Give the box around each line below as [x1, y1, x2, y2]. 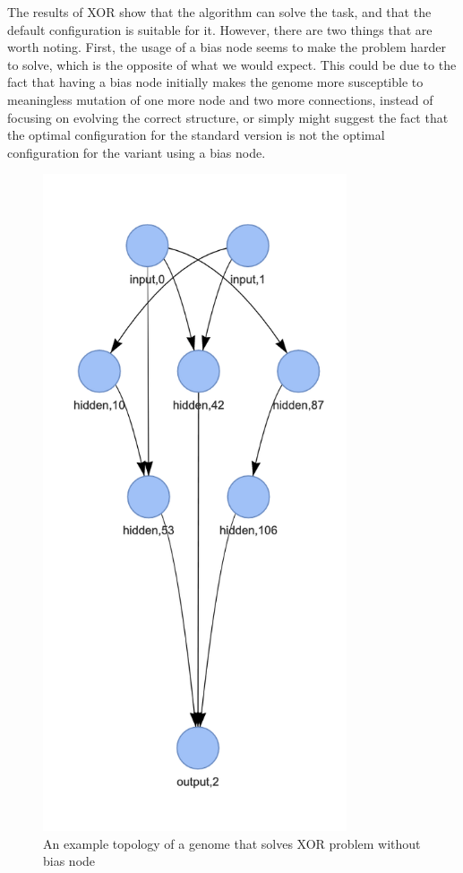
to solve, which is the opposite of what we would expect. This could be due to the [7, 55, 457, 73]
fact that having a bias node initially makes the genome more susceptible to [7, 73, 424, 91]
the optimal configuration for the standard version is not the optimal [7, 125, 385, 144]
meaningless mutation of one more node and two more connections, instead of [7, 90, 433, 108]
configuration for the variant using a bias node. [7, 143, 266, 161]
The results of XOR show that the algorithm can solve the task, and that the [7, 3, 432, 21]
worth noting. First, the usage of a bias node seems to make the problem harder [7, 38, 446, 56]
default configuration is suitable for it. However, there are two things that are [7, 20, 433, 39]
